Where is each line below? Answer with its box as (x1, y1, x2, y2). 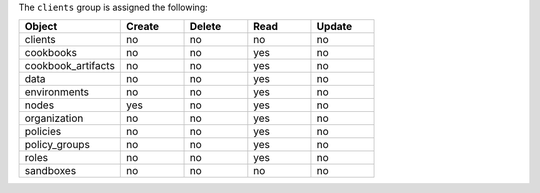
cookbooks (24, 46, 78, 60)
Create (126, 20, 160, 34)
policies (24, 125, 62, 139)
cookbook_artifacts (24, 59, 115, 73)
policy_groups (24, 138, 90, 152)
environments (24, 85, 90, 99)
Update (316, 20, 353, 34)
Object (24, 20, 58, 34)
